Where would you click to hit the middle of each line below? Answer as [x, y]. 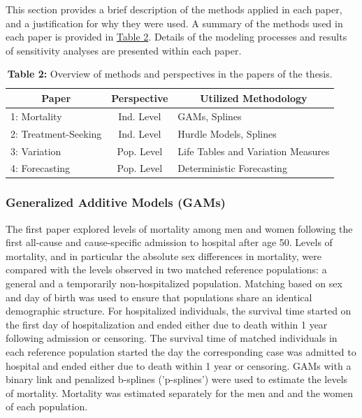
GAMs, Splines [210, 116]
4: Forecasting [41, 168]
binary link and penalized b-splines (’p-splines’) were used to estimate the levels [177, 379]
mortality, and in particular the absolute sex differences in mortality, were [164, 255]
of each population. [47, 406]
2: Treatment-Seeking [56, 133]
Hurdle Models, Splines [227, 133]
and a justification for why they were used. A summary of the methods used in [174, 23]
